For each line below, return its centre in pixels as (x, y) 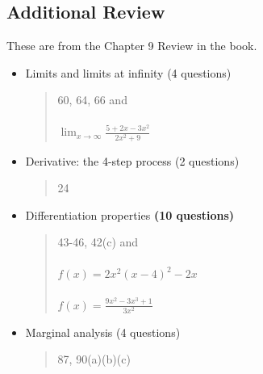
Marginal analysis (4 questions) (103, 332)
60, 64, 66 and (92, 100)
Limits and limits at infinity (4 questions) (128, 72)
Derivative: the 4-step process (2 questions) (132, 160)
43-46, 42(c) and (98, 242)
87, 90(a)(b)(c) (94, 359)
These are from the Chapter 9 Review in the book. (132, 46)
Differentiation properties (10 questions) (130, 214)
